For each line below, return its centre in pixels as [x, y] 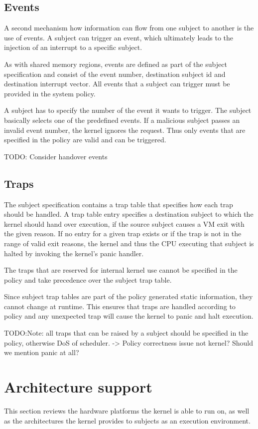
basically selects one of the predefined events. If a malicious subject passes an [122, 120]
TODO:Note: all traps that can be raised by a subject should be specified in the [126, 333]
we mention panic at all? [42, 352]
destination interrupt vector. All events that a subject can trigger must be [117, 84]
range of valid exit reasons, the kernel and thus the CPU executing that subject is [129, 243]
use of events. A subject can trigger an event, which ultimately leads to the [119, 37]
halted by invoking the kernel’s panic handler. [74, 253]
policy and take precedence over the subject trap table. [88, 279]
